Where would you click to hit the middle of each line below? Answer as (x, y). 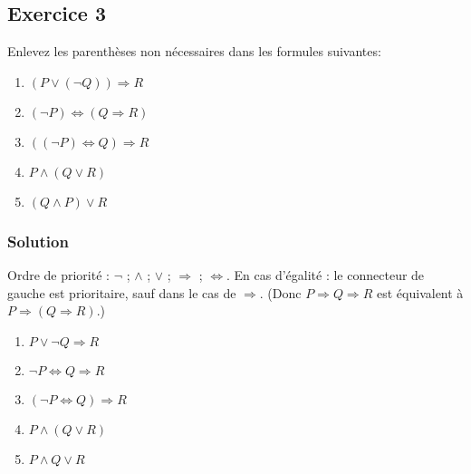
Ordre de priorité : (58, 275)
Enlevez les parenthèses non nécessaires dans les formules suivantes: (194, 51)
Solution (38, 241)
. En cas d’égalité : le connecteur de (326, 275)
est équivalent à (420, 292)
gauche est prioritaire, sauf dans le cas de (122, 292)
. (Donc (280, 292)
